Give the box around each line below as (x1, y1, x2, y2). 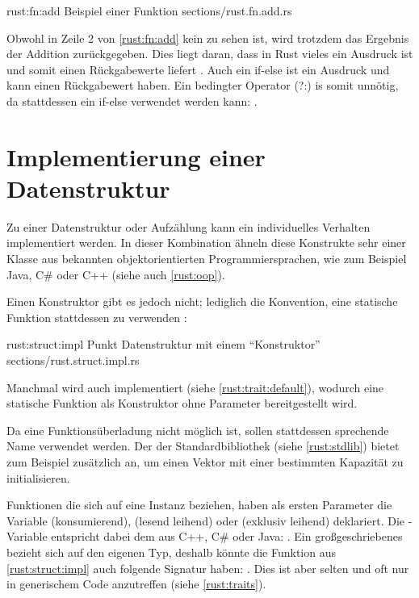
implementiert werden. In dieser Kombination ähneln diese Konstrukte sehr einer (6, 234, 406, 251)
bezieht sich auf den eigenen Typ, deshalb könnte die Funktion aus (6, 543, 337, 560)
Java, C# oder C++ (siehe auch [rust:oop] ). (6, 266, 225, 282)
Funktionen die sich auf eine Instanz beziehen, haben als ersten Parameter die (6, 496, 392, 513)
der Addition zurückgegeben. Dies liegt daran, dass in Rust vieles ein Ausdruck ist (6, 45, 413, 62)
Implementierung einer (6, 140, 266, 173)
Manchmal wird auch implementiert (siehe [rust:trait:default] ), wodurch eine (6, 378, 384, 395)
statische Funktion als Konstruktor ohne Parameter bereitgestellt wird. (6, 395, 358, 412)
